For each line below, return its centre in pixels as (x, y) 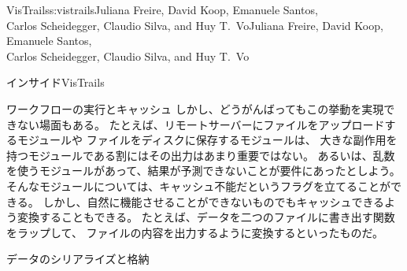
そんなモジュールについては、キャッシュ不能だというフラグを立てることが (199, 186)
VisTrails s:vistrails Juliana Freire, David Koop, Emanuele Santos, (162, 9)
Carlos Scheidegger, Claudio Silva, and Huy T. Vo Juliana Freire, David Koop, (195, 25)
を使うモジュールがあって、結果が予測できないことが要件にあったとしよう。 (203, 171)
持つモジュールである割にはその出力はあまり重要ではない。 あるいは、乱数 (201, 155)
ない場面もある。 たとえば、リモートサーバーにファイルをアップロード (201, 124)
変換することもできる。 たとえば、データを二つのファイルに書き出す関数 (206, 217)
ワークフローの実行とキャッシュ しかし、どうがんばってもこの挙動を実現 (195, 108)
